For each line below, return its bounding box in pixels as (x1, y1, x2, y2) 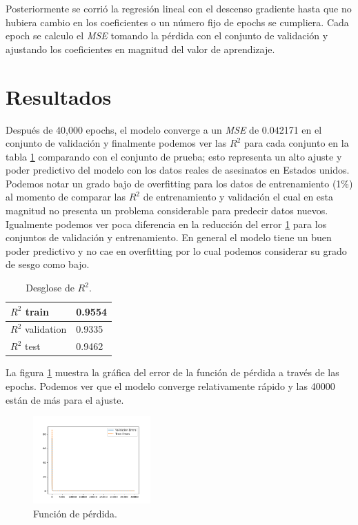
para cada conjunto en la (243, 136, 349, 150)
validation (24, 322, 67, 336)
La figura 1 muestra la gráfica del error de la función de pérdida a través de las (6, 365, 339, 380)
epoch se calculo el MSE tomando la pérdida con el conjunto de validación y (6, 28, 328, 43)
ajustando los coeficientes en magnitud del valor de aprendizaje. (6, 41, 275, 56)
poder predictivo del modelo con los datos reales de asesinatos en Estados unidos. (6, 163, 350, 177)
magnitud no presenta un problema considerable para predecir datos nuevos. (6, 203, 328, 218)
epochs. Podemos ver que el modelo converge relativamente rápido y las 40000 (6, 379, 335, 393)
